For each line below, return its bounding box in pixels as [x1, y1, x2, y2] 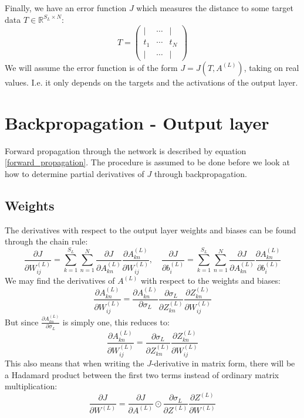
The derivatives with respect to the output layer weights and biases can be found [5, 223, 296, 236]
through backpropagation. [154, 167, 247, 179]
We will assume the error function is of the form [5, 61, 178, 73]
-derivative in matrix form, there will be [151, 356, 295, 369]
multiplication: [5, 380, 58, 392]
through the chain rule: [5, 235, 88, 247]
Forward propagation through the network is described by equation [5, 144, 246, 157]
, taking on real [244, 61, 299, 73]
